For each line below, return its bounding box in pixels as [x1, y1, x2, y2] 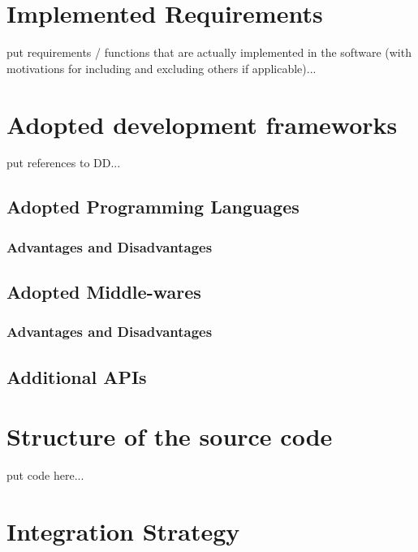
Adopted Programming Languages [6, 194, 299, 219]
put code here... [6, 467, 84, 484]
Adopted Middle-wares [6, 279, 201, 304]
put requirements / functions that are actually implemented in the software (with [6, 44, 412, 61]
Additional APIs [6, 364, 147, 389]
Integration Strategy [6, 514, 240, 547]
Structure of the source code [6, 420, 333, 453]
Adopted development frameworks [6, 107, 398, 140]
